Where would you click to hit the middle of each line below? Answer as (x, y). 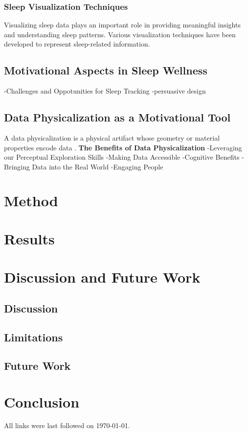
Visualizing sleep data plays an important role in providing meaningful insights (122, 25)
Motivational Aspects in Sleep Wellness (106, 70)
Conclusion (42, 402)
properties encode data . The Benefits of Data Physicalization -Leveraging (123, 147)
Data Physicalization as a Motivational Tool (117, 117)
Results (29, 238)
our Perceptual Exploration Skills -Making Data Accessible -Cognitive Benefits (122, 157)
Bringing (17, 166)
